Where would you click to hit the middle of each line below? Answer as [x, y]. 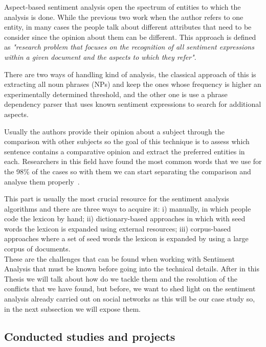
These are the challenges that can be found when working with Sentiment [119, 258]
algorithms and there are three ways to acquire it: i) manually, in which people [128, 208]
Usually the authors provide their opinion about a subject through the [114, 131]
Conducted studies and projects [90, 336]
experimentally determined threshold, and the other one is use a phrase [116, 94]
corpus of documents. [37, 249]
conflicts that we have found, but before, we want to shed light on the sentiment [130, 288]
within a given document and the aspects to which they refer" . [100, 56]
